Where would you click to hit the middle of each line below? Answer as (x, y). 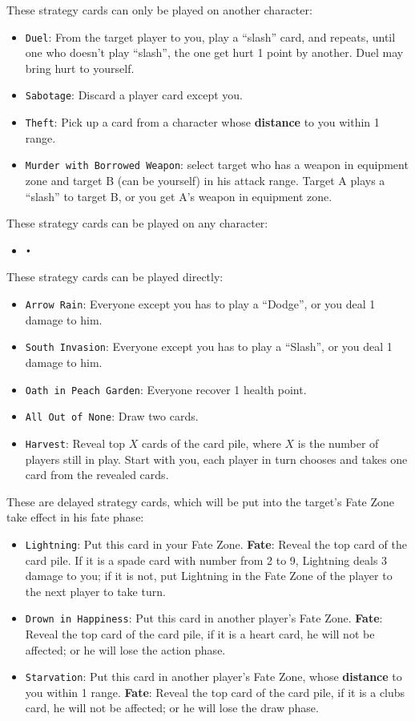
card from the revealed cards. (97, 475)
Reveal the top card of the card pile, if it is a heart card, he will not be (200, 633)
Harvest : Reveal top (75, 443)
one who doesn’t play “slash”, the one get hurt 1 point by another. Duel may (214, 52)
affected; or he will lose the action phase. (125, 649)
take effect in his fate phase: (75, 517)
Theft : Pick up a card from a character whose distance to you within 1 (202, 122)
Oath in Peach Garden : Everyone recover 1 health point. (166, 389)
